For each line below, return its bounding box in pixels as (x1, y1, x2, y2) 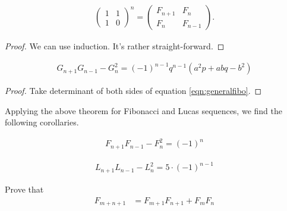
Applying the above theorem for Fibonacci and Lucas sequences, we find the (5, 104, 282, 116)
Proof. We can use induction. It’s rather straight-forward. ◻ (5, 40, 225, 52)
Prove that (5, 182, 44, 195)
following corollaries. (5, 116, 79, 128)
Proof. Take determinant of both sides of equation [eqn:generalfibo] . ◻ (5, 84, 262, 97)
